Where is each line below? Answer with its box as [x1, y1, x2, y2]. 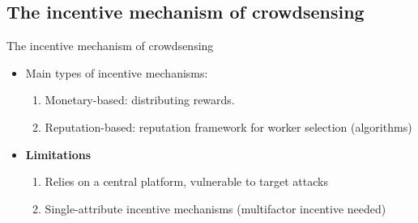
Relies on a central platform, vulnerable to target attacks [45, 173, 328, 190]
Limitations [25, 145, 91, 162]
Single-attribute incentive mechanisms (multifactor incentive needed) [45, 200, 386, 217]
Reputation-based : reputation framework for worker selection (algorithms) [45, 118, 412, 135]
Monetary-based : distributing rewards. [45, 91, 235, 108]
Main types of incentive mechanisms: [25, 64, 208, 81]
